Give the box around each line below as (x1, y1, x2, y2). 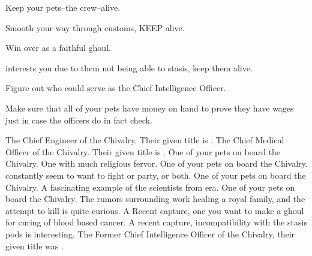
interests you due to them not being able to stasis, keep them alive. (5, 61, 253, 74)
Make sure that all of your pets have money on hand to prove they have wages (5, 101, 294, 114)
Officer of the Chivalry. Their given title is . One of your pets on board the (5, 145, 281, 158)
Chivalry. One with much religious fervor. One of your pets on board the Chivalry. (5, 157, 308, 170)
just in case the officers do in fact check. (5, 113, 152, 126)
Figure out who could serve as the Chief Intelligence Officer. (5, 82, 226, 94)
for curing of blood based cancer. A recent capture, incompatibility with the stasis (5, 216, 307, 228)
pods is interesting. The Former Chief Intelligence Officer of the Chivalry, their (5, 227, 295, 240)
